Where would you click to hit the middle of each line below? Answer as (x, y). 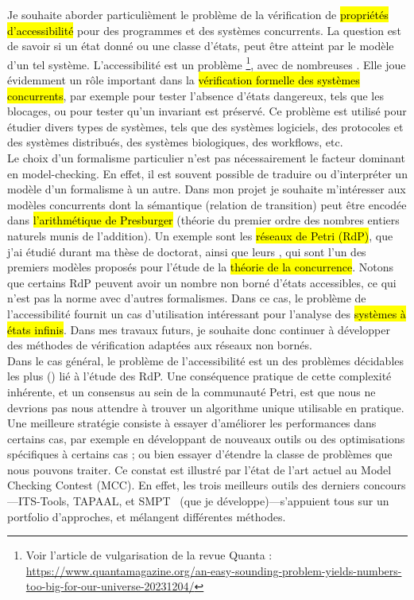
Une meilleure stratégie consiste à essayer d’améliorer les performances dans (192, 423)
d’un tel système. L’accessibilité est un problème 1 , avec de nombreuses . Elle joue (207, 63)
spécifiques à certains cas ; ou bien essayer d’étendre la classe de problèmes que (200, 454)
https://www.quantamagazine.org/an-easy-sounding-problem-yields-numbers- (214, 570)
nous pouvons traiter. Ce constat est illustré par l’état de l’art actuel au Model (199, 469)
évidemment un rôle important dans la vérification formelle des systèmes (184, 80)
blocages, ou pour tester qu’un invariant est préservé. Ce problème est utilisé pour (207, 111)
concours (385, 485)
